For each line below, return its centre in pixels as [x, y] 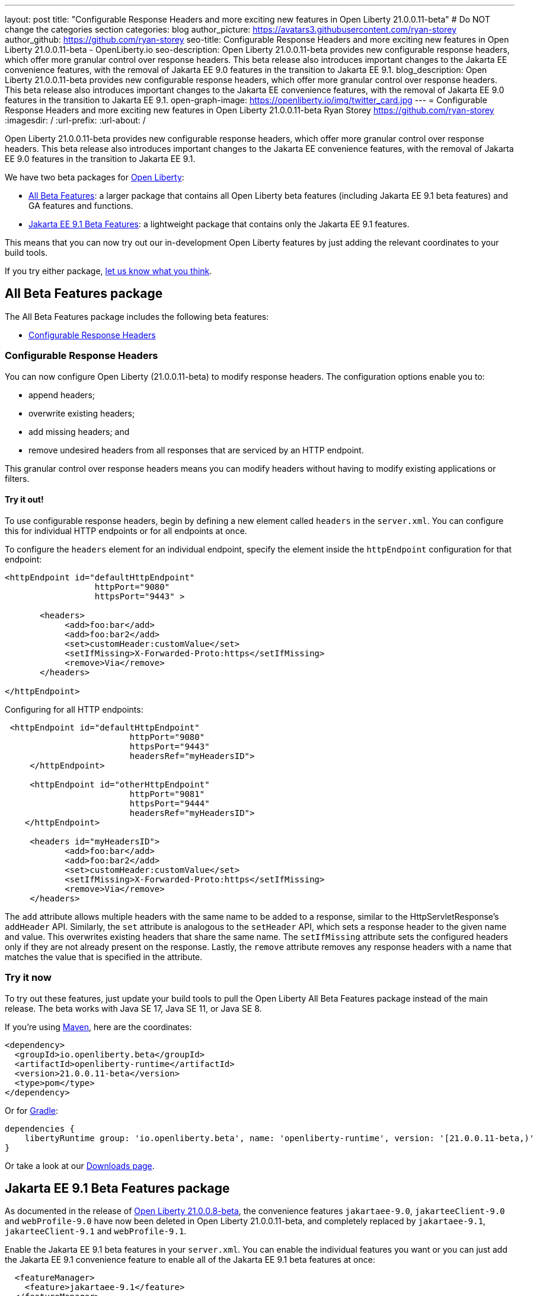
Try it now [28, 978]
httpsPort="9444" [170, 803]
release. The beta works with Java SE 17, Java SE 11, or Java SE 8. [133, 1008]
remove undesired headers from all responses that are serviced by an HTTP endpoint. [196, 450]
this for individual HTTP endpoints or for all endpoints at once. [126, 531]
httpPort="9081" [167, 794]
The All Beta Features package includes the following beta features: [137, 316]
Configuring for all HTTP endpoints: [74, 709]
